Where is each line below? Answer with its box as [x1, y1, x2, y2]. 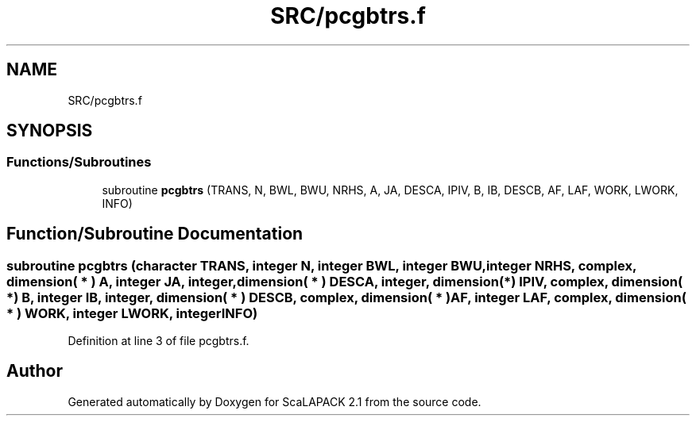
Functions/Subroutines [6, 154, 152, 171]
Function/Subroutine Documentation [6, 224, 304, 244]
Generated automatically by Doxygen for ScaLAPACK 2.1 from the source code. [68, 394, 481, 409]
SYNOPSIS [6, 121, 93, 141]
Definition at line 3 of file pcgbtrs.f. [68, 334, 249, 348]
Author [6, 361, 63, 382]
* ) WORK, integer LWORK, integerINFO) [6, 305, 258, 321]
